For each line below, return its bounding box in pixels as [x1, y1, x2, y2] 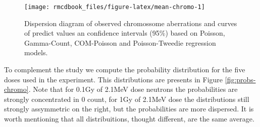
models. [24, 47, 48, 58]
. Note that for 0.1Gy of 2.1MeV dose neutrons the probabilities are [28, 84, 238, 94]
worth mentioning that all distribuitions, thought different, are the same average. [4, 113, 254, 123]
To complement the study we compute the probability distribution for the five [4, 64, 245, 75]
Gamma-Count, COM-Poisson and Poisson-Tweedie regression [24, 37, 216, 48]
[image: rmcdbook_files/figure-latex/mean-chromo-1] [24, 4, 205, 11]
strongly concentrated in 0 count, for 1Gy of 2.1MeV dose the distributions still [4, 93, 249, 104]
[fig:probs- [225, 74, 256, 84]
